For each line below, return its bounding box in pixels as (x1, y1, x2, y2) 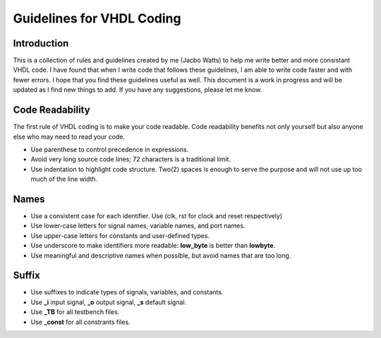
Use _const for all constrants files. (30, 318, 131, 326)
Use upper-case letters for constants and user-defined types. (30, 231, 210, 239)
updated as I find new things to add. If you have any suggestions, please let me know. (13, 85, 262, 94)
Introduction (13, 37, 69, 49)
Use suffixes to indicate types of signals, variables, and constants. (30, 288, 224, 296)
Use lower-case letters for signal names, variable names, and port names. (30, 222, 246, 230)
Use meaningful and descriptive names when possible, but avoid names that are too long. (30, 251, 291, 260)
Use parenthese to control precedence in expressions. (30, 145, 189, 154)
